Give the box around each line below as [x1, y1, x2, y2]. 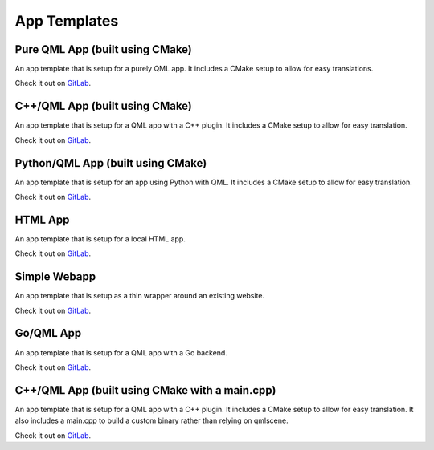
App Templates [14, 12, 119, 30]
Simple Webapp [14, 270, 96, 284]
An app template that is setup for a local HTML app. [14, 233, 186, 244]
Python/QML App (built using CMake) [14, 156, 207, 170]
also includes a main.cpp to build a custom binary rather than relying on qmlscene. [14, 416, 289, 425]
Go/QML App [14, 326, 82, 340]
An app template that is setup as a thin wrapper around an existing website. [14, 291, 265, 301]
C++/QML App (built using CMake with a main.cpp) [14, 383, 276, 397]
